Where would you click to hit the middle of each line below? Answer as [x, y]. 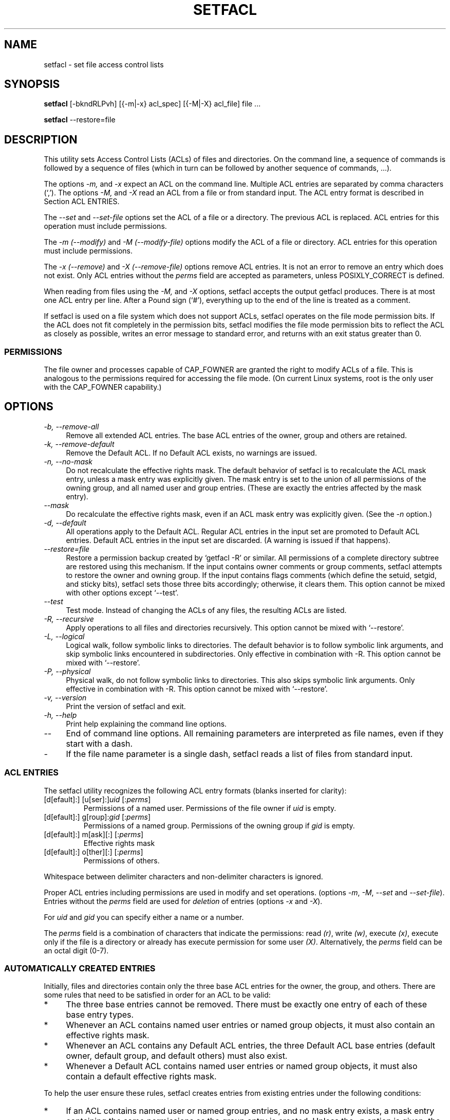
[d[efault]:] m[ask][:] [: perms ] [94, 834]
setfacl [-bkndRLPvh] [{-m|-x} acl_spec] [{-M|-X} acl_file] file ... [152, 104]
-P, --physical [67, 671]
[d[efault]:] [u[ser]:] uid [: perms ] [97, 799]
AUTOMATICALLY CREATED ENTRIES [80, 968]
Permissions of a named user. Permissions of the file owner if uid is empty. [210, 808]
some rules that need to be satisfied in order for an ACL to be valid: [157, 995]
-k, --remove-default [79, 444]
